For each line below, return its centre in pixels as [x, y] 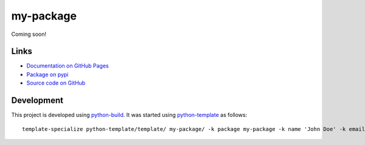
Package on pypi [47, 74]
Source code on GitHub [56, 83]
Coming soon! [29, 34]
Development [37, 101]
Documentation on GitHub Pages [68, 66]
